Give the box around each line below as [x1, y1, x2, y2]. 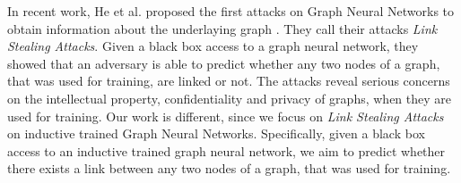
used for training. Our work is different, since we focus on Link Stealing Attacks [7, 106, 444, 125]
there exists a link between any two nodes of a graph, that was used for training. [7, 159, 451, 178]
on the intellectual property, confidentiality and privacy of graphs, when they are [7, 88, 451, 107]
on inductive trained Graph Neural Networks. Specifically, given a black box [7, 124, 425, 143]
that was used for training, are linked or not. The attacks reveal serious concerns [7, 71, 450, 90]
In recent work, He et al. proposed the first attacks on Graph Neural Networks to [7, 2, 455, 20]
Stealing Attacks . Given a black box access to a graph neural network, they [7, 37, 419, 55]
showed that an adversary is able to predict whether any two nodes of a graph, [7, 54, 440, 72]
